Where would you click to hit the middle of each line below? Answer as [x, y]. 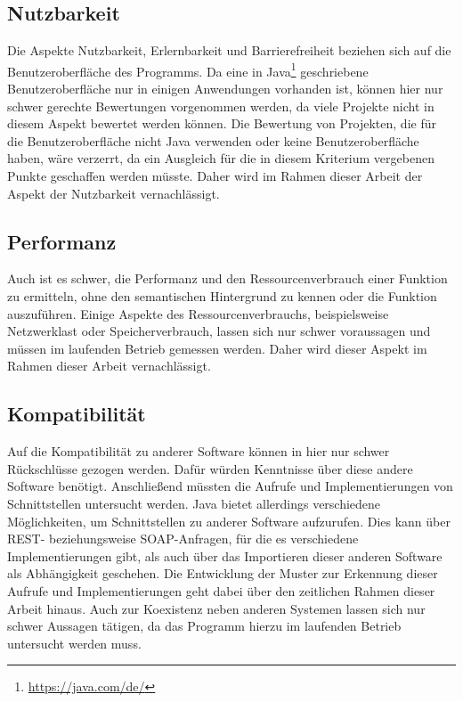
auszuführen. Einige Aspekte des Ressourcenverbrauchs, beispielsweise [198, 313]
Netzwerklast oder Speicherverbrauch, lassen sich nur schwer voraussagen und [219, 331]
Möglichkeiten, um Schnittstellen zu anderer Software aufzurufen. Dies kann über [229, 521]
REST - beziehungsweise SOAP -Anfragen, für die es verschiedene [183, 539]
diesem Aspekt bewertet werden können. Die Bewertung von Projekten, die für [222, 123]
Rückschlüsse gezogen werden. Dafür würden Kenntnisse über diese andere [210, 468]
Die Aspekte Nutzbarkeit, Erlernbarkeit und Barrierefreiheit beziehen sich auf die [229, 50]
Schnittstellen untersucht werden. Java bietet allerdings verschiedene [194, 503]
